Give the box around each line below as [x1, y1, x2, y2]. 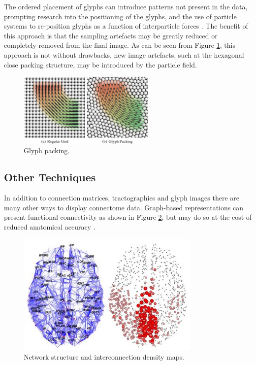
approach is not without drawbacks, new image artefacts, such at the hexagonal [4, 49, 244, 60]
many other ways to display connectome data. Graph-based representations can [4, 202, 243, 212]
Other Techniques [4, 169, 96, 185]
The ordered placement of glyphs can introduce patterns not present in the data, [4, 1, 248, 11]
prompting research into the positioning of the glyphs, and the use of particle [4, 11, 237, 21]
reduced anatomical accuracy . [4, 221, 96, 232]
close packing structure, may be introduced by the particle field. [4, 59, 197, 69]
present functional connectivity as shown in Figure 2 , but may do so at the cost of [4, 212, 252, 222]
